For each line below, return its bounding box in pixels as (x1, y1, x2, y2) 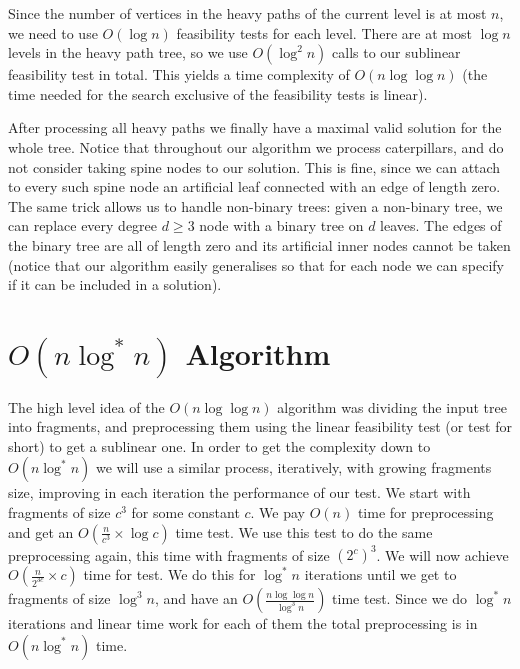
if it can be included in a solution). (8, 274, 222, 295)
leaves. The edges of (380, 215, 502, 236)
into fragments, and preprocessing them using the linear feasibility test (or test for (8, 416, 512, 437)
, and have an (154, 588, 238, 609)
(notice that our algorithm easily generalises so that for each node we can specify (8, 254, 504, 275)
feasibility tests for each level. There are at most (176, 22, 472, 43)
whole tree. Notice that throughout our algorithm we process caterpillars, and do (8, 136, 504, 157)
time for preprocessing (357, 502, 494, 523)
